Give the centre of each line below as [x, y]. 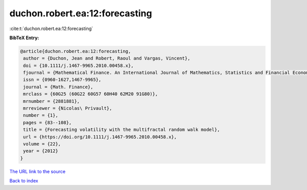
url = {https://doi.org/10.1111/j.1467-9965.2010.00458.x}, [100, 137]
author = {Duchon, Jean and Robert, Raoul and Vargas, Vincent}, [107, 58]
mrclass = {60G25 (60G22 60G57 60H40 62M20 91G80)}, [91, 94]
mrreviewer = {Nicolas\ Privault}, [68, 108]
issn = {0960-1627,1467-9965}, [62, 80]
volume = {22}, [42, 144]
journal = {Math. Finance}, [58, 87]
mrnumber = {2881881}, [52, 101]
